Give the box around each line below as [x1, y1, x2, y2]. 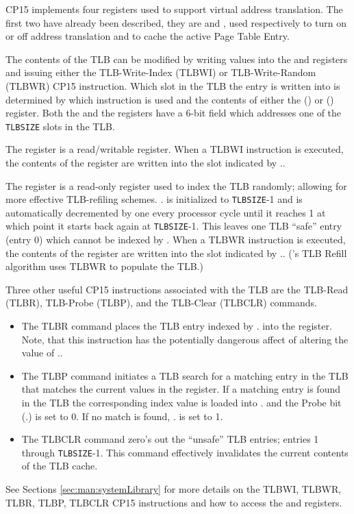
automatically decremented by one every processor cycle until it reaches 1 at [5, 205, 326, 219]
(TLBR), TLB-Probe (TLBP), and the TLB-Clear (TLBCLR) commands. [5, 295, 317, 310]
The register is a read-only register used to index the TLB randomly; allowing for [5, 178, 347, 193]
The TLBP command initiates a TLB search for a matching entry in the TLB [21, 368, 349, 382]
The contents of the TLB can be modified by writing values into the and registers [5, 51, 348, 66]
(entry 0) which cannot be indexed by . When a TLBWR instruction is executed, [5, 232, 346, 247]
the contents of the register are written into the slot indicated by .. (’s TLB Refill [5, 245, 347, 260]
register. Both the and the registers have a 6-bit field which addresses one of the [5, 106, 342, 120]
